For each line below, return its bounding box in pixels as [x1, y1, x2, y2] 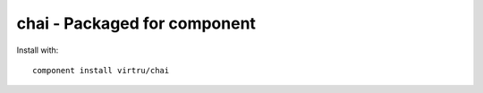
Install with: [16, 45, 59, 55]
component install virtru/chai [32, 65, 170, 75]
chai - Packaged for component [16, 13, 257, 33]
